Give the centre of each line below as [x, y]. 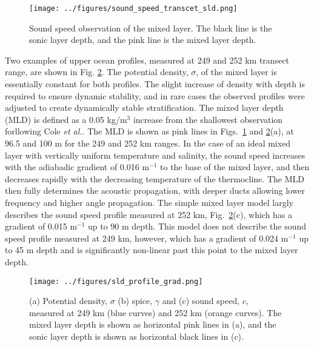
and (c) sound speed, [201, 301]
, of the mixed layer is [236, 72]
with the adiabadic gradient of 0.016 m [77, 167]
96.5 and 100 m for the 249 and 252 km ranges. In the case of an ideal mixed [148, 143]
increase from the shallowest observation [208, 119]
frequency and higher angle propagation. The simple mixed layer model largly [149, 202]
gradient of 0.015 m [41, 226]
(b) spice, [135, 301]
